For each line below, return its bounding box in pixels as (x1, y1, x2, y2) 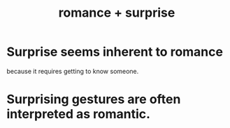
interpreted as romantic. (6, 106, 151, 122)
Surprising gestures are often (6, 92, 181, 107)
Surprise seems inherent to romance (6, 44, 223, 60)
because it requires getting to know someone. (6, 67, 139, 75)
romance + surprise (58, 5, 175, 21)
